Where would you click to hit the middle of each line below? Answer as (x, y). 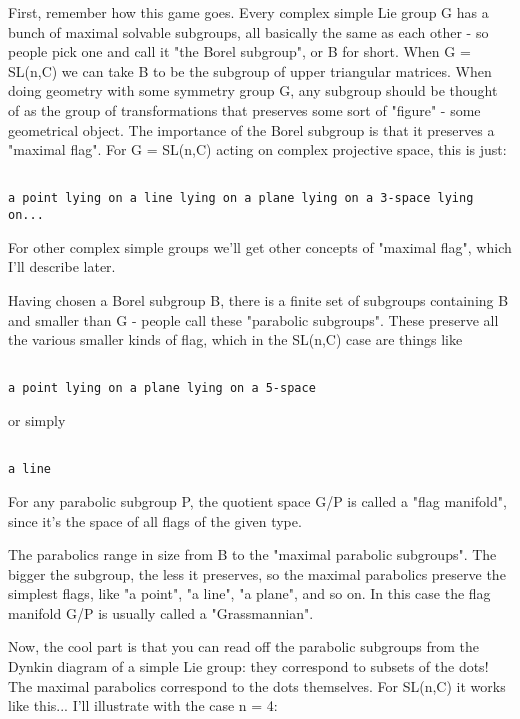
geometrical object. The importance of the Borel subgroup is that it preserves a (251, 129)
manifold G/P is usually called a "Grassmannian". (161, 612)
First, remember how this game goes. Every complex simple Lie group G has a (248, 12)
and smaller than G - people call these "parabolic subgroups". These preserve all (253, 319)
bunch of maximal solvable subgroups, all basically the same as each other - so (248, 31)
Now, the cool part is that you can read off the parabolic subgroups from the (243, 646)
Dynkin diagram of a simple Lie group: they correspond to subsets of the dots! (248, 666)
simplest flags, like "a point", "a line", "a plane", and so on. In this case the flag (249, 593)
